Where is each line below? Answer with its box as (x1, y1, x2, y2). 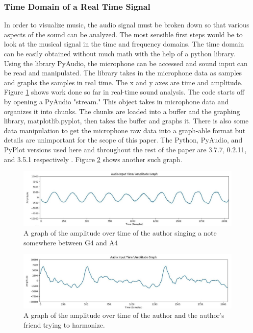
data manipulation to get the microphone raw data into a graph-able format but (4, 125, 246, 135)
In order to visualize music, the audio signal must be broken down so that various (4, 20, 250, 30)
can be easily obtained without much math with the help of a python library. (4, 48, 235, 58)
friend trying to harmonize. (24, 319, 105, 330)
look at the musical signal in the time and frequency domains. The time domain (4, 39, 244, 49)
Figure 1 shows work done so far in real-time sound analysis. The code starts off (4, 87, 245, 97)
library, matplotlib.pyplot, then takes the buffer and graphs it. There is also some (4, 116, 249, 126)
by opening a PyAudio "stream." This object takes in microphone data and (4, 96, 229, 106)
